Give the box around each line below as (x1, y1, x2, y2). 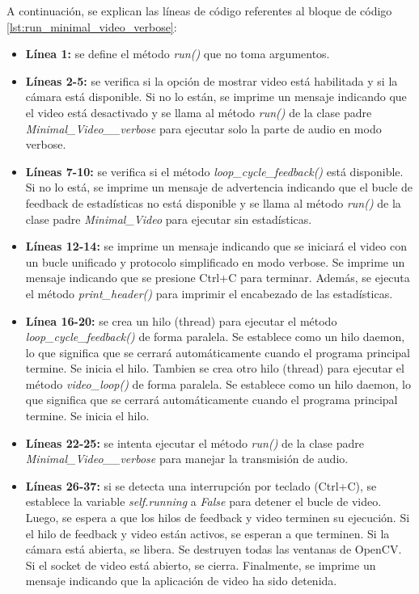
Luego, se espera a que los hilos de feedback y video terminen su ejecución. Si (25, 509, 410, 526)
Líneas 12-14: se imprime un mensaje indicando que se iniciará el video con (25, 238, 407, 255)
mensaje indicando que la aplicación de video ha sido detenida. (25, 572, 337, 589)
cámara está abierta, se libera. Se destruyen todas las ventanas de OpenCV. (25, 541, 402, 558)
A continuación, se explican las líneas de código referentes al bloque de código (6, 2, 392, 19)
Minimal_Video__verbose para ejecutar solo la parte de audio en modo (25, 120, 382, 137)
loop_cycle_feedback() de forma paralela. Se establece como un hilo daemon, (25, 328, 405, 345)
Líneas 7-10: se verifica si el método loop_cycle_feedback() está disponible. (25, 162, 404, 179)
